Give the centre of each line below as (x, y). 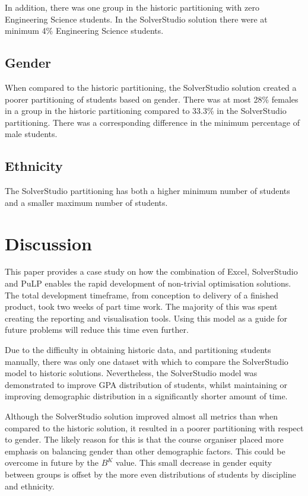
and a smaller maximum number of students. (86, 202)
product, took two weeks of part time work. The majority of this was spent (141, 306)
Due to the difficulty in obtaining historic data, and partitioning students (138, 350)
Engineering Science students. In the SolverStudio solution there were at (136, 19)
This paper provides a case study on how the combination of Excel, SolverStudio (151, 271)
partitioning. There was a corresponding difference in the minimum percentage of (152, 122)
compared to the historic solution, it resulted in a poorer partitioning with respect (154, 427)
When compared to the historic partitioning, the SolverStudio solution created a (151, 87)
